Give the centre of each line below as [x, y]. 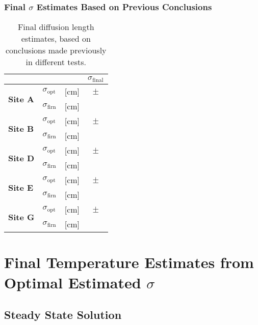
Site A [21, 99]
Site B [21, 128]
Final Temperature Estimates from [129, 262]
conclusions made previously [56, 50]
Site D [21, 158]
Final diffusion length [56, 27]
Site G [21, 217]
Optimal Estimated [73, 282]
